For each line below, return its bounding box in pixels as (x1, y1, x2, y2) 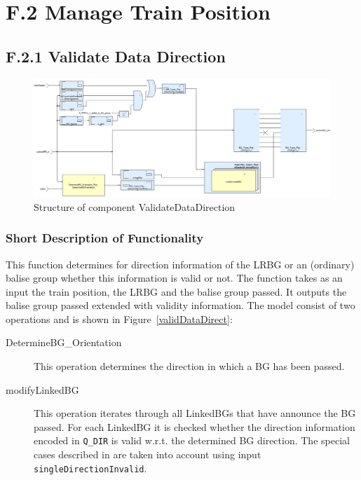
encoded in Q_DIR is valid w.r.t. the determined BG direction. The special (34, 433, 350, 448)
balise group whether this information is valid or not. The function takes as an (6, 270, 343, 285)
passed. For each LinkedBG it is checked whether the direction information (34, 419, 355, 434)
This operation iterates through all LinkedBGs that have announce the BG (34, 406, 356, 420)
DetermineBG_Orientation (6, 335, 122, 350)
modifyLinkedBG (6, 382, 79, 397)
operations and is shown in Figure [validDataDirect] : (6, 311, 233, 326)
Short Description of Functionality (6, 229, 204, 247)
